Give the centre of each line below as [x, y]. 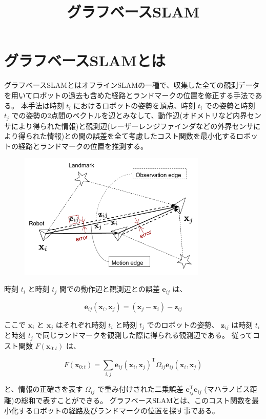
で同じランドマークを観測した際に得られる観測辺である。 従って [144, 335]
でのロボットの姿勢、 [183, 324]
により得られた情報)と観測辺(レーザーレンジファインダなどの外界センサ [132, 126]
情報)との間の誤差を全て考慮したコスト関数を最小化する [142, 136]
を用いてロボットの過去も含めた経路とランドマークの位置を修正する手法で [130, 95]
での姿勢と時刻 [230, 105]
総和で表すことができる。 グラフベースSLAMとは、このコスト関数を [136, 400]
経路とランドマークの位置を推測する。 [83, 146]
